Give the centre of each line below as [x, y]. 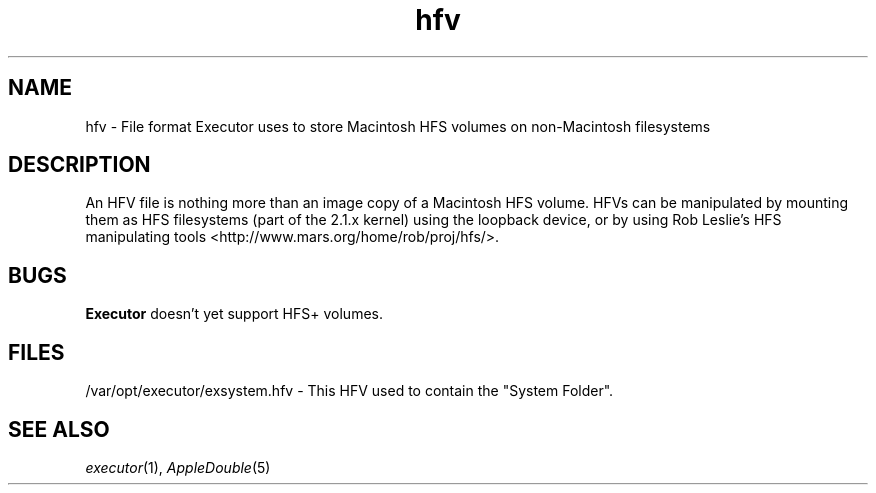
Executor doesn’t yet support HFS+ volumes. [234, 314]
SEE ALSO [59, 429]
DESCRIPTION [79, 165]
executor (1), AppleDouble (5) [178, 467]
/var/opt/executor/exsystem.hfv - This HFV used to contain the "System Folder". [349, 391]
